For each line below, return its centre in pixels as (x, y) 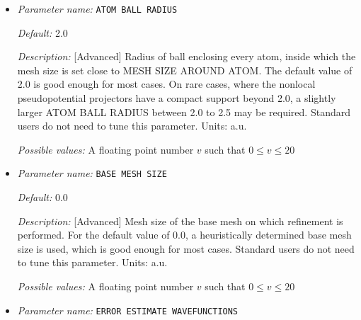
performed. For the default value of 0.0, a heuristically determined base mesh (184, 235)
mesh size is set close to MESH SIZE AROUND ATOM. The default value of (185, 70)
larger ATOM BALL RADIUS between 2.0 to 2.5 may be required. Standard (184, 112)
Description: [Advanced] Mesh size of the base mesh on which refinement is (180, 221)
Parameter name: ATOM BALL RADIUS (97, 8)
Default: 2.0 (42, 32)
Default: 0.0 (42, 197)
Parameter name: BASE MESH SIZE (92, 173)
